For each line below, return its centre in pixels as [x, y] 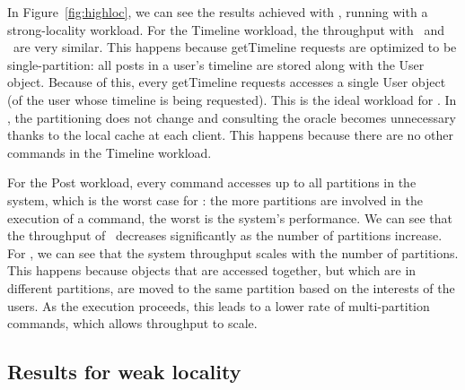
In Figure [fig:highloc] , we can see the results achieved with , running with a [218, 12]
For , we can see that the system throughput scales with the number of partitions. [233, 252]
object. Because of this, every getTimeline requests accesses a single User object [227, 82]
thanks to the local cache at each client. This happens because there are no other [230, 135]
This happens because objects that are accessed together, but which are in [212, 270]
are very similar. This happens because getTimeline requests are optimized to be [235, 47]
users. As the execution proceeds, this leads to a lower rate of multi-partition [219, 305]
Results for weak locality [124, 372]
